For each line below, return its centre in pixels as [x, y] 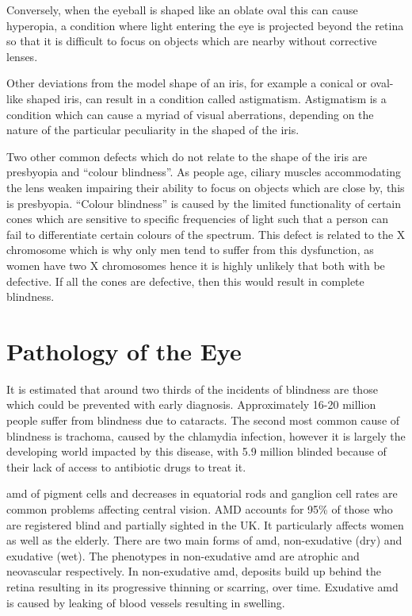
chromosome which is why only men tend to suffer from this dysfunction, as [190, 250]
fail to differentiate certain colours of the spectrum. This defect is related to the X [206, 234]
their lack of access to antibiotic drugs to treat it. [126, 466]
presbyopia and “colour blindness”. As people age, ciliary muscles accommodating [204, 172]
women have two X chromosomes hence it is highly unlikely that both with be [196, 265]
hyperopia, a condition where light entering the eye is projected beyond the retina [205, 25]
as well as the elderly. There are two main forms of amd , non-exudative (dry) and [204, 540]
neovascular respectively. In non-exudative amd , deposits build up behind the [194, 571]
